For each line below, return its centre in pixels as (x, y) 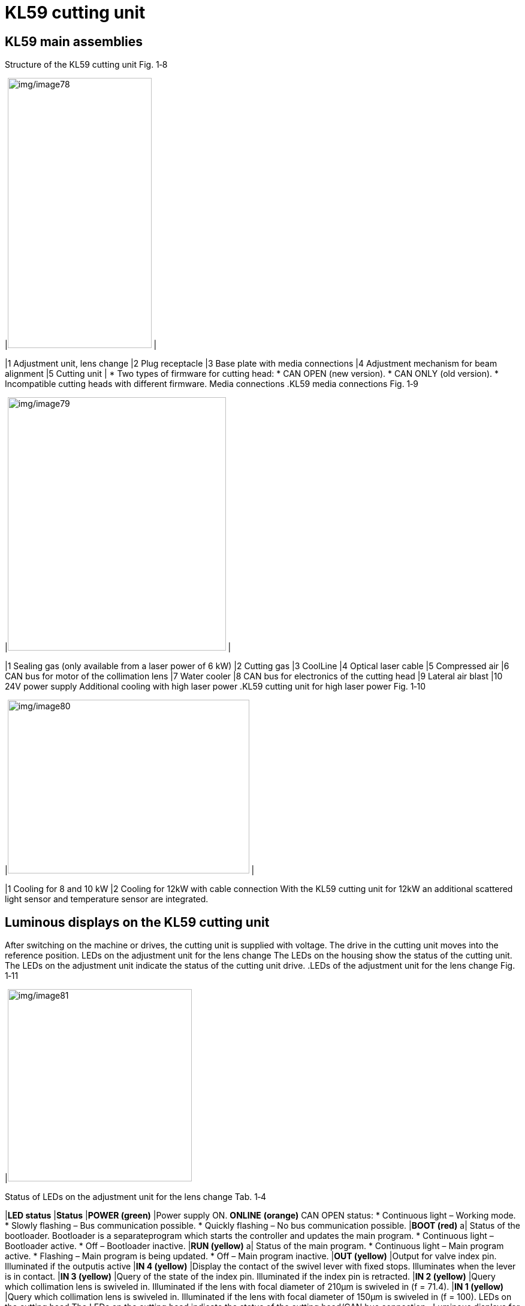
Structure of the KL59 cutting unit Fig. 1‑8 (86, 65)
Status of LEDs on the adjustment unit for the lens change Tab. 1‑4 (136, 1197)
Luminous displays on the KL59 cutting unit (137, 922)
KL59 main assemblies (74, 41)
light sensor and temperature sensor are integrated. (107, 899)
